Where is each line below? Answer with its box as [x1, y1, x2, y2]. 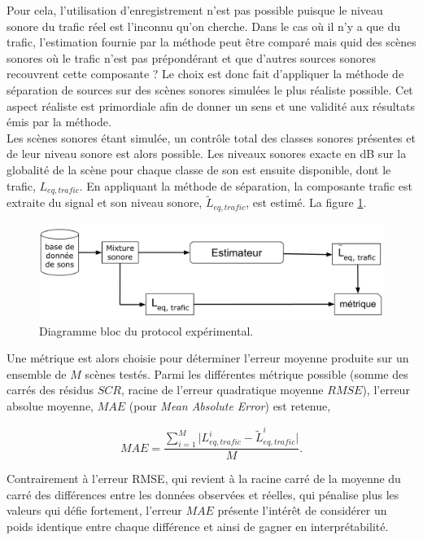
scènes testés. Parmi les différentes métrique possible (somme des [85, 365, 408, 382]
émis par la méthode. [7, 113, 111, 130]
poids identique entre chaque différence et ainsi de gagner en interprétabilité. [7, 517, 389, 534]
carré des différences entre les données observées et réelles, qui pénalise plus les [7, 485, 399, 503]
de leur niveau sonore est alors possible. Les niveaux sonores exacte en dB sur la [7, 145, 407, 162]
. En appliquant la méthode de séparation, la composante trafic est [79, 177, 413, 194]
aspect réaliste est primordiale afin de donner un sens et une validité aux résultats [7, 97, 415, 114]
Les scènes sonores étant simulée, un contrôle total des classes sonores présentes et [7, 129, 416, 146]
